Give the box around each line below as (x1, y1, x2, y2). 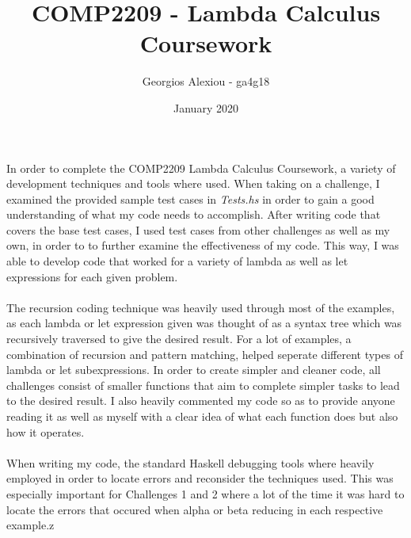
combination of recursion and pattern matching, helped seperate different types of (6, 345, 403, 362)
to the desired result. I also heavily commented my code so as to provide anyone (6, 392, 395, 409)
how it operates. (6, 423, 85, 440)
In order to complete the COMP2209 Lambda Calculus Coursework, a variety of (6, 159, 396, 176)
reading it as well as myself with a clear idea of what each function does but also (6, 408, 398, 424)
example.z (6, 517, 55, 533)
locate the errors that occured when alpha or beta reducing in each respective (6, 501, 383, 517)
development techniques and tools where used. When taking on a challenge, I (6, 175, 380, 192)
